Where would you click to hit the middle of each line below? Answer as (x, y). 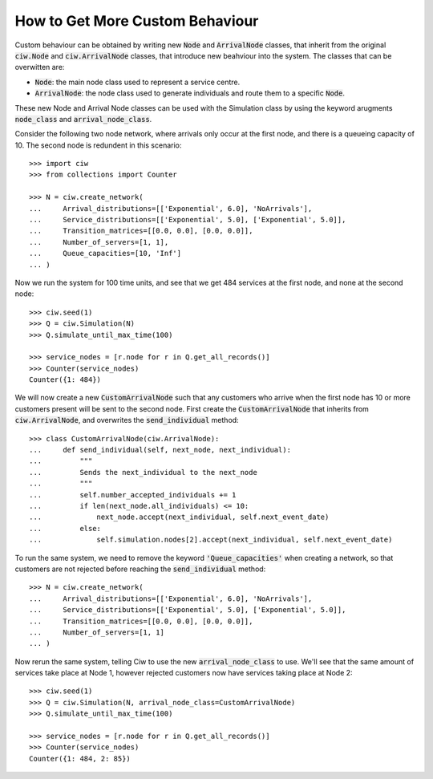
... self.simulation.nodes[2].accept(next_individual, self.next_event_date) (211, 540)
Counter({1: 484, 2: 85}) (80, 759)
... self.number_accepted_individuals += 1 (133, 495)
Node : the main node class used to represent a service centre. (138, 82)
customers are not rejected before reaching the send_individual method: (140, 569)
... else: (65, 528)
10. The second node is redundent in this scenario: (98, 145)
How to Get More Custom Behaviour (137, 21)
